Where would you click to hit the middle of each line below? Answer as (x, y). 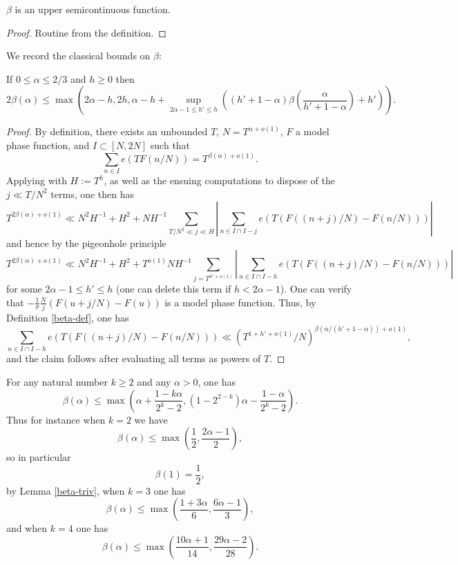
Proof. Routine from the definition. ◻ (86, 32)
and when (27, 528)
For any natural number (57, 381)
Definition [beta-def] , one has (68, 317)
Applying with (37, 180)
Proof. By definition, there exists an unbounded (107, 131)
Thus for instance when (56, 419)
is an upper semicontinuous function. (93, 9)
